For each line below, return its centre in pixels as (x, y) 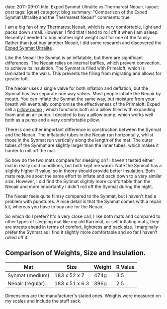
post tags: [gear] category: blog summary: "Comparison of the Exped (76, 12)
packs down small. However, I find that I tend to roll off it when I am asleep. (82, 32)
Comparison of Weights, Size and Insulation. (76, 253)
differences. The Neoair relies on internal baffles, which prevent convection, (83, 63)
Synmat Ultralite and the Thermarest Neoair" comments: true (68, 17)
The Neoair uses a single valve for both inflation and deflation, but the (77, 88)
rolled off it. (17, 237)
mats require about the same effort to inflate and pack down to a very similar (83, 176)
